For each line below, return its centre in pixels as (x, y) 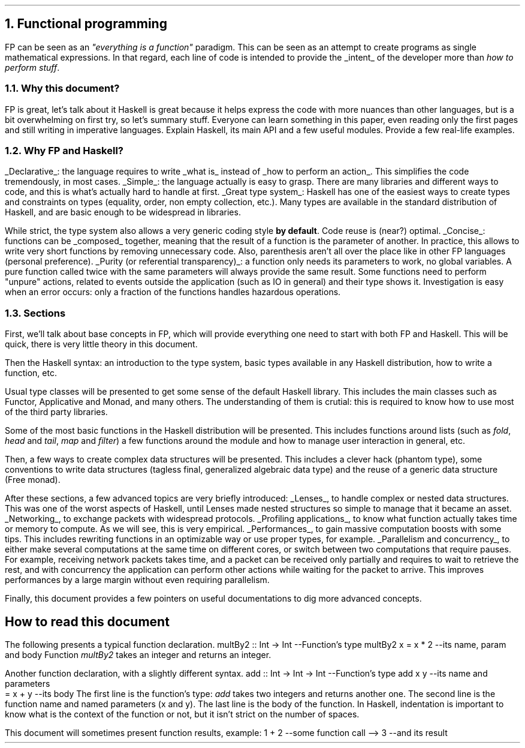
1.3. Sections (35, 313)
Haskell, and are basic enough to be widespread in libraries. (123, 212)
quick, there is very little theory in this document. (101, 344)
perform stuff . (32, 67)
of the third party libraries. (56, 412)
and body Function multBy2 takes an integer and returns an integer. (138, 654)
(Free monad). (33, 480)
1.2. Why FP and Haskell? (64, 150)
